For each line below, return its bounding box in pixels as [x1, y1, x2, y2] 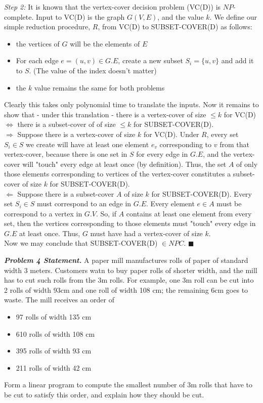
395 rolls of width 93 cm [16, 345, 92, 356]
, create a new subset [118, 55, 183, 66]
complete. [4, 11, 34, 22]
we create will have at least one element [26, 139, 149, 149]
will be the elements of [70, 38, 140, 49]
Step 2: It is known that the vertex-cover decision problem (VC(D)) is [4, 2, 221, 12]
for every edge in [136, 149, 188, 159]
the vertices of [16, 38, 60, 49]
